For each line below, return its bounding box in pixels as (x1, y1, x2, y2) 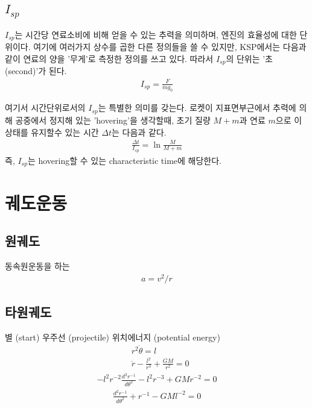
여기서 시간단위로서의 (5, 101, 86, 114)
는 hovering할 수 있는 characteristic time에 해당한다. (27, 154, 222, 166)
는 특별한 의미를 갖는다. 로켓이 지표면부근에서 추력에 (98, 101, 296, 114)
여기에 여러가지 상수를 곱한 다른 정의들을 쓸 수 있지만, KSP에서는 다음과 (33, 40, 307, 53)
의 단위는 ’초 (226, 52, 273, 65)
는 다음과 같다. (112, 125, 167, 138)
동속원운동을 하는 (5, 259, 70, 272)
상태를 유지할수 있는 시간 (5, 125, 99, 138)
